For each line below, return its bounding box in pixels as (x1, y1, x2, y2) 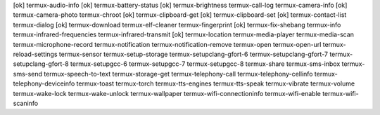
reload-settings (13, 50, 58, 58)
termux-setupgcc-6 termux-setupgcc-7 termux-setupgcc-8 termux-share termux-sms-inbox (70, 60, 341, 68)
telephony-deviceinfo (13, 79, 75, 88)
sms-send (13, 69, 42, 78)
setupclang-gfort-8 (13, 60, 70, 68)
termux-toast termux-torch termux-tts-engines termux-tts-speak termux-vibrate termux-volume (76, 79, 355, 88)
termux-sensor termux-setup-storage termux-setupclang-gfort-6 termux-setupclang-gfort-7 (58, 50, 329, 58)
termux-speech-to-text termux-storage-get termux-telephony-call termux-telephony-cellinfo (43, 69, 313, 78)
